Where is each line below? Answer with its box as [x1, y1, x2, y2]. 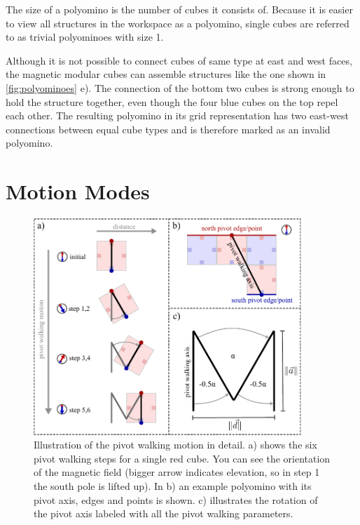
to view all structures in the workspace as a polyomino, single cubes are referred [6, 15, 349, 30]
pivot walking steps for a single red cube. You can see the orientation [34, 451, 331, 465]
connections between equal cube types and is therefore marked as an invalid [6, 121, 331, 136]
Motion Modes [6, 177, 150, 206]
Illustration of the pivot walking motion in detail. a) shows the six [34, 437, 317, 452]
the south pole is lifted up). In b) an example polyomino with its [34, 478, 312, 493]
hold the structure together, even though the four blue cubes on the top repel [6, 94, 338, 109]
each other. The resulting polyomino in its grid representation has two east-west [6, 108, 349, 123]
